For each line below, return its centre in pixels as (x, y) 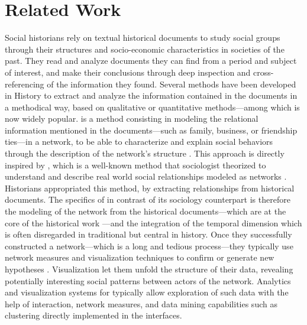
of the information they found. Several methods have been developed (172, 84)
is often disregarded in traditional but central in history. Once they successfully (148, 234)
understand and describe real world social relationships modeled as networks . (146, 176)
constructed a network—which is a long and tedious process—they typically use (149, 246)
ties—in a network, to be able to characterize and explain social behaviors (139, 142)
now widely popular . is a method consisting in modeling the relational (132, 118)
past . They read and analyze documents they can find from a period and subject (151, 61)
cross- (264, 72)
